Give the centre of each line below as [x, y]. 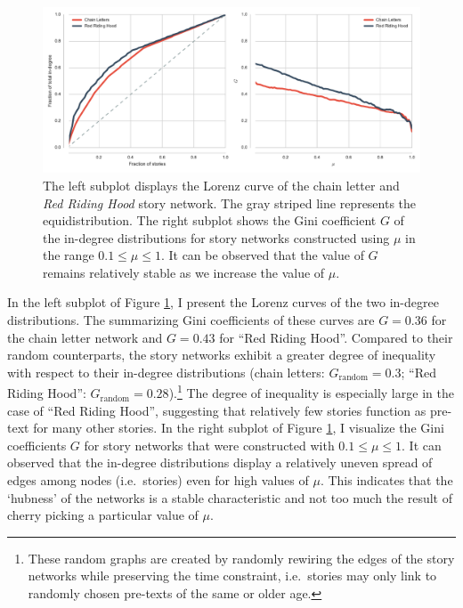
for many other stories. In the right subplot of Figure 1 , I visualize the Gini [239, 428]
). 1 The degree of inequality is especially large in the [311, 392]
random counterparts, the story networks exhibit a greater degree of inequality [222, 355]
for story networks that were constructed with [209, 445]
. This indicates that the [386, 480]
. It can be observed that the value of [262, 255]
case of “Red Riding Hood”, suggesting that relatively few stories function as [217, 410]
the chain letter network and [85, 337]
